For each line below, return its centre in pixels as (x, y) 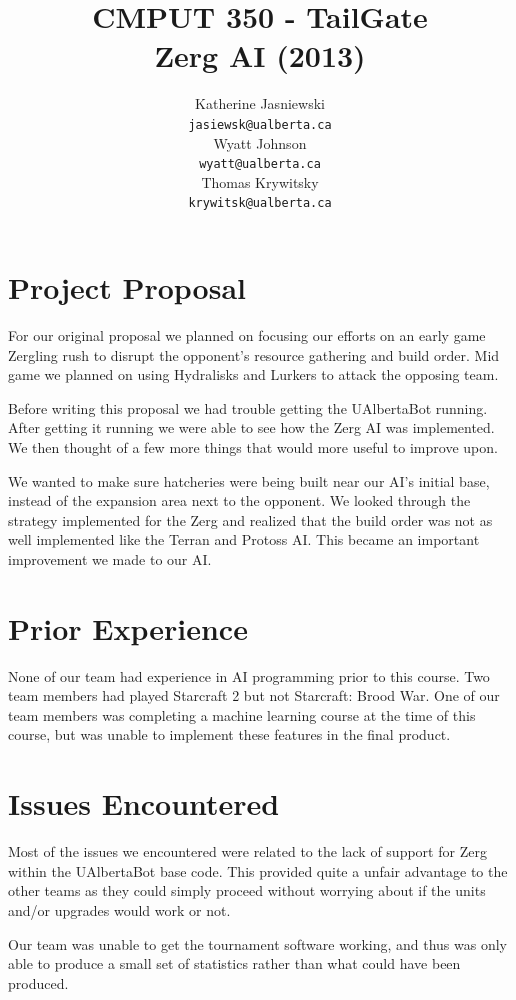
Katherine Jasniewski (260, 103)
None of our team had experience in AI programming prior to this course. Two (249, 675)
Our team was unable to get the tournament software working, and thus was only (257, 943)
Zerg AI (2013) (260, 55)
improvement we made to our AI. (110, 558)
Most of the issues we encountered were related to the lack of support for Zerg (247, 851)
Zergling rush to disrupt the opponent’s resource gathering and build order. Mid (254, 354)
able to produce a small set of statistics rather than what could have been (234, 963)
